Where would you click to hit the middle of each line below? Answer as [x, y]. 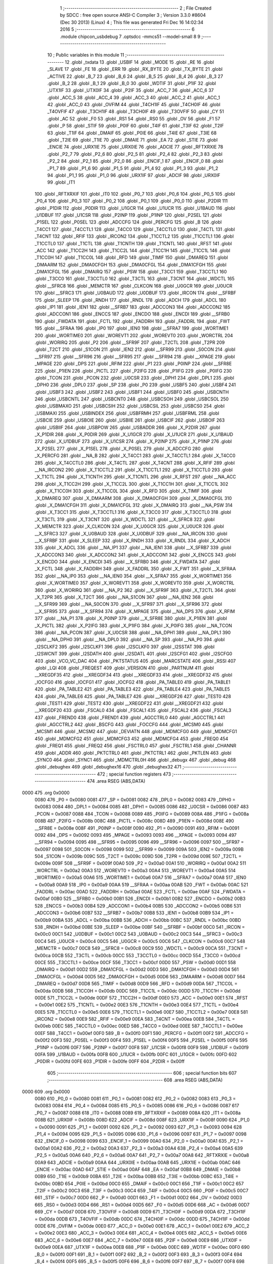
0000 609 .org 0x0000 [46, 1092]
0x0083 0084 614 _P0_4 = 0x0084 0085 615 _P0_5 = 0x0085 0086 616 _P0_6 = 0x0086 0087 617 [137, 1106]
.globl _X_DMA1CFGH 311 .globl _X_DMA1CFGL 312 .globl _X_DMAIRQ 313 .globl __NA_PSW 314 [133, 505]
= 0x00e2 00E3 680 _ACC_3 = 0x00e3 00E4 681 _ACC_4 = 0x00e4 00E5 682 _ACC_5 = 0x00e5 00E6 [141, 1233]
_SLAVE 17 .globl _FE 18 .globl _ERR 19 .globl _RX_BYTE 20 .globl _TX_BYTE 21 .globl [135, 69]
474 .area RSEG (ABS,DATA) [116, 781]
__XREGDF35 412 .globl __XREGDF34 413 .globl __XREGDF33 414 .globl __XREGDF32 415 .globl [133, 675]
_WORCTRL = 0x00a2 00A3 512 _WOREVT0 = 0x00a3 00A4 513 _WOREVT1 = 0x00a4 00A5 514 [135, 870]
